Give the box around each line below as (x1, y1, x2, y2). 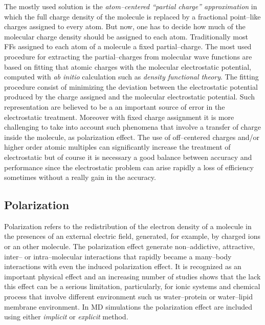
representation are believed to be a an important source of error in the (4, 101, 225, 112)
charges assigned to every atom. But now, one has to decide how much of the (4, 21, 246, 32)
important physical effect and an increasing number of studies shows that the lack (4, 271, 261, 281)
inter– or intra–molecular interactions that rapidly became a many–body (4, 251, 232, 261)
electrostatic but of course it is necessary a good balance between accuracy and (4, 151, 252, 162)
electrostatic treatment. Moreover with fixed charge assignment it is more (4, 111, 234, 122)
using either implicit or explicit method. (4, 311, 128, 322)
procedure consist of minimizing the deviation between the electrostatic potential (4, 81, 258, 92)
